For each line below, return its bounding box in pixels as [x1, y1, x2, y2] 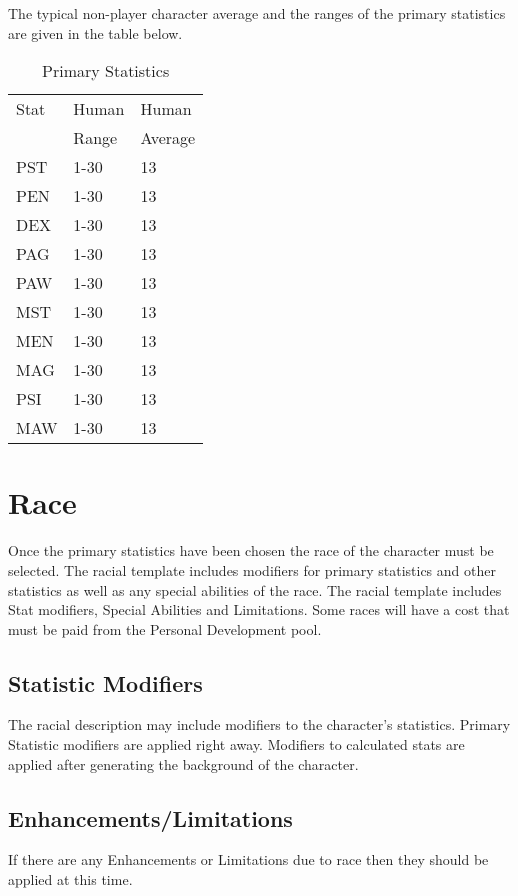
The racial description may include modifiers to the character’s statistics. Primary [8, 714, 511, 735]
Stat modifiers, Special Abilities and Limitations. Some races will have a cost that [8, 599, 510, 620]
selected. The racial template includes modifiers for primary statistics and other [8, 559, 496, 580]
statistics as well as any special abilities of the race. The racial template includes [8, 579, 502, 600]
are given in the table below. [8, 22, 183, 43]
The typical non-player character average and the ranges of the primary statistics [8, 3, 506, 23]
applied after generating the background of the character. [8, 753, 359, 774]
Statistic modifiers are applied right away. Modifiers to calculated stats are [8, 734, 465, 755]
